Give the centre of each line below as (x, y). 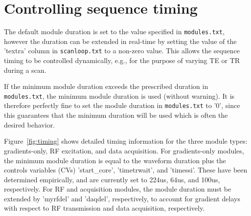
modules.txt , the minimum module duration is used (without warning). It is (119, 96)
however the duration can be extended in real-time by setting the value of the (120, 41)
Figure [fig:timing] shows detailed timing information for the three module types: (126, 141)
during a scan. (25, 70)
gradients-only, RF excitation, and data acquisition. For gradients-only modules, (124, 150)
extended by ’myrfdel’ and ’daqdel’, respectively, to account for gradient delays (122, 198)
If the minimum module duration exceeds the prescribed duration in (106, 86)
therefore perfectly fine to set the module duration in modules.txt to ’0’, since (122, 105)
